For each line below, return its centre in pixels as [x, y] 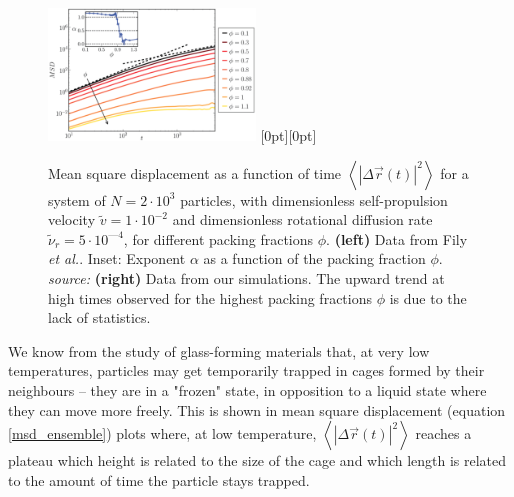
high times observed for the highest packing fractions [210, 297]
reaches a [443, 433]
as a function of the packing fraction [314, 258]
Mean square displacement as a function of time [195, 172]
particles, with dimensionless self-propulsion [314, 199]
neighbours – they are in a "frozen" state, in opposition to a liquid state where [247, 390]
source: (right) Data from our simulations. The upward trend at [246, 278]
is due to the [428, 297]
